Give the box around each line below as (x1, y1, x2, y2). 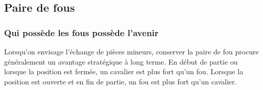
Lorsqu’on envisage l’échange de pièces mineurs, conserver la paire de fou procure (4, 46, 259, 56)
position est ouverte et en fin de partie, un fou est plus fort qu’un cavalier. (4, 76, 237, 86)
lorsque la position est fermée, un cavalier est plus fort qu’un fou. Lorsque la (4, 66, 244, 77)
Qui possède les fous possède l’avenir (4, 26, 159, 39)
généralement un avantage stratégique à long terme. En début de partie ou (4, 56, 238, 67)
